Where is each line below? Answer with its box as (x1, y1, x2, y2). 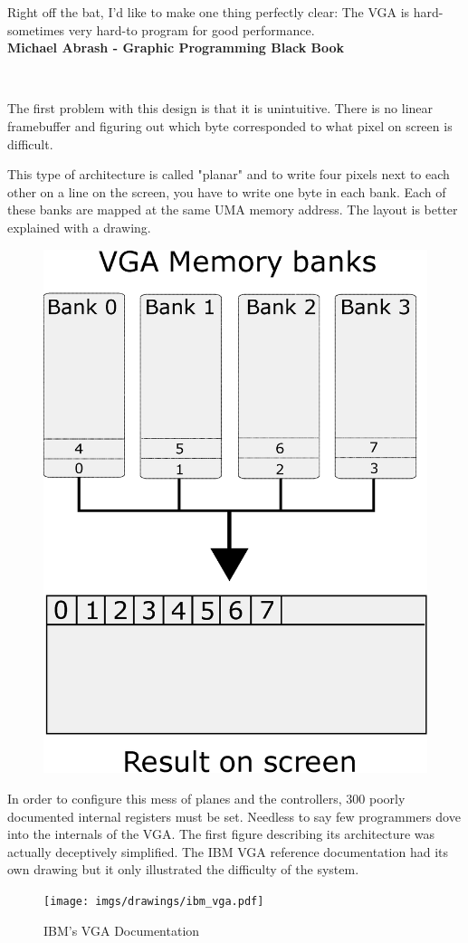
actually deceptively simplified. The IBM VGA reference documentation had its (7, 842, 449, 861)
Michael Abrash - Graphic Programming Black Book (7, 38, 345, 57)
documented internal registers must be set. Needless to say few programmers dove (7, 806, 461, 825)
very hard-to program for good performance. (68, 20, 315, 39)
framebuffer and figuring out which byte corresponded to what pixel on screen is (7, 116, 453, 135)
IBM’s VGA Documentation (43, 920, 200, 939)
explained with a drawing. (7, 217, 151, 236)
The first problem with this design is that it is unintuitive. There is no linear (7, 99, 434, 118)
